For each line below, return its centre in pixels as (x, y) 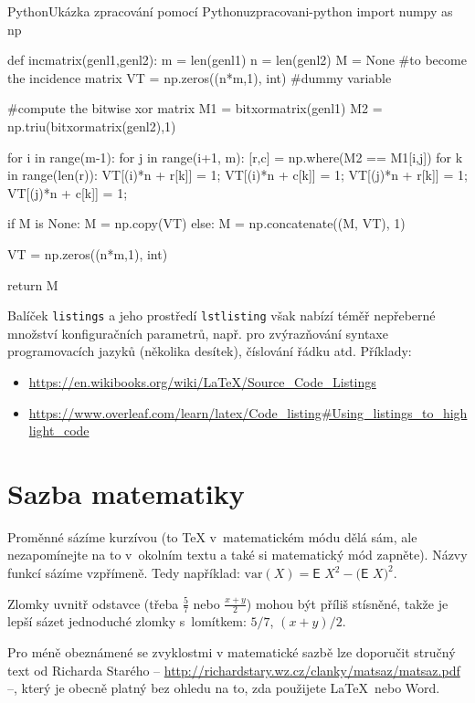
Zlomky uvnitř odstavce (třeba (93, 603)
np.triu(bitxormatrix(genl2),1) (92, 126)
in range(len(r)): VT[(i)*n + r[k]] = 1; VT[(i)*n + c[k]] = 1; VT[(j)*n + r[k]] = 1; (237, 175)
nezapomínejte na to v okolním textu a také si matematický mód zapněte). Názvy (237, 555)
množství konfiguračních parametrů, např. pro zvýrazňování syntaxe (198, 333)
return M (33, 284)
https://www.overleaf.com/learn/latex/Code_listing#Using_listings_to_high (248, 412)
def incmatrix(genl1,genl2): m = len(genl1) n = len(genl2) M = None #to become (237, 60)
